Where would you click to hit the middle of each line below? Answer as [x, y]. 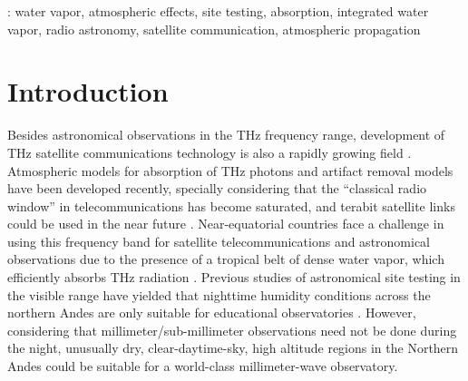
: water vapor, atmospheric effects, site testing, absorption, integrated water [218, 11]
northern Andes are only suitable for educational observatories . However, [212, 313]
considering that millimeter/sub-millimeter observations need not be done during [232, 330]
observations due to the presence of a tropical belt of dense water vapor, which [226, 259]
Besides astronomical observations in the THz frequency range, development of [226, 135]
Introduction [88, 91]
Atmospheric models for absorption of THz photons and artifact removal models [230, 170]
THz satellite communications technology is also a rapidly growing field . [210, 152]
